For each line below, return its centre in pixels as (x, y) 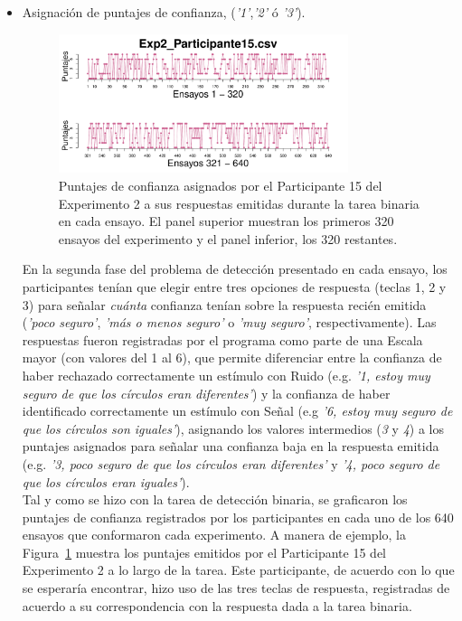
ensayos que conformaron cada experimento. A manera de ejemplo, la (214, 535)
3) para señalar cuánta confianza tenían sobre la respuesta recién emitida (224, 304)
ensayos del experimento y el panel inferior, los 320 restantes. (228, 238)
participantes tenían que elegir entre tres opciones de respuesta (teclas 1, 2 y (234, 286)
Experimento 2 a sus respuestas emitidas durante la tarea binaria (239, 203)
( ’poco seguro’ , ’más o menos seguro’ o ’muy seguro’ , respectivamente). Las (229, 322)
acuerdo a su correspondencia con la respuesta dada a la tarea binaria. (217, 605)
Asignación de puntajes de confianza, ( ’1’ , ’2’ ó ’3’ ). (164, 12)
